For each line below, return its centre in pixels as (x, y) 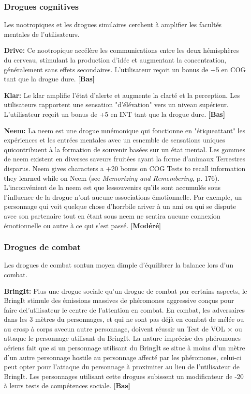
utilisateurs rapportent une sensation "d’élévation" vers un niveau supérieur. (116, 104)
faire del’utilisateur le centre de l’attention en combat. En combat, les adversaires (125, 309)
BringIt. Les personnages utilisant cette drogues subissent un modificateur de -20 (124, 376)
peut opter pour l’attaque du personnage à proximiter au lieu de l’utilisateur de (122, 367)
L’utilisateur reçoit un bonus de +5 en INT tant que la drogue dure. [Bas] (115, 114)
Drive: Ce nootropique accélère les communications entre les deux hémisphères (121, 50)
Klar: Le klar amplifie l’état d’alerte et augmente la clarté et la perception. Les (122, 95)
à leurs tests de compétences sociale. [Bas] (67, 386)
